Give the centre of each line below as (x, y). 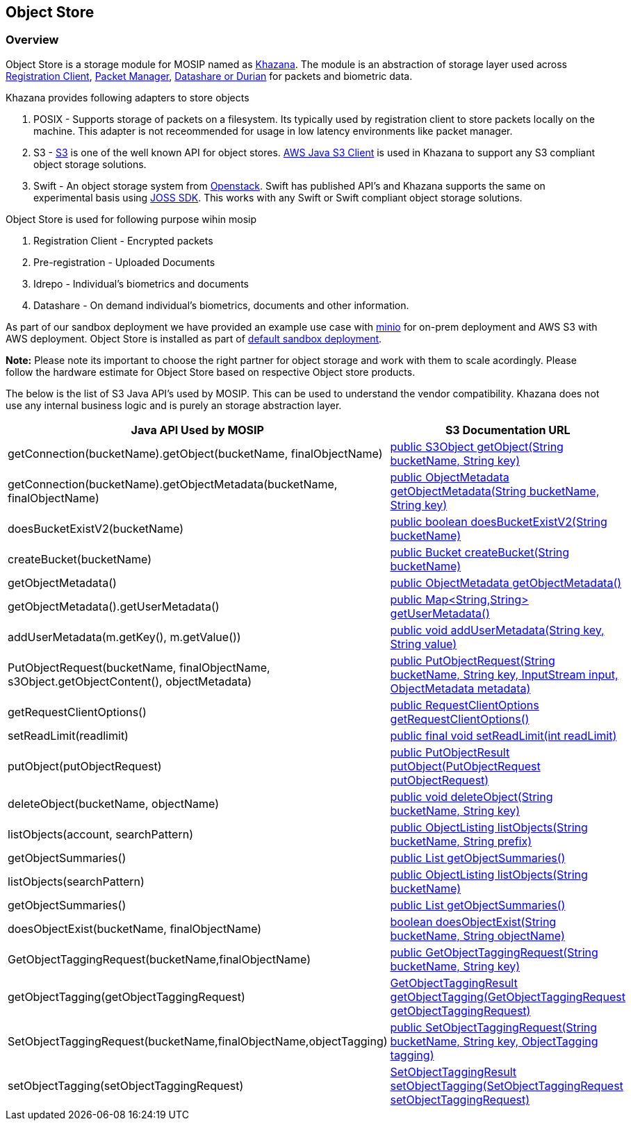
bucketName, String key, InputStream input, (504, 674)
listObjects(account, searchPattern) (100, 834)
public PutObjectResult (450, 752)
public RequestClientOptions (465, 705)
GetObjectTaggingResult (454, 983)
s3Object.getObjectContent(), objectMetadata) (130, 681)
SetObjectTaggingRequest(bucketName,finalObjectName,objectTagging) (198, 1041)
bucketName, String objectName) (477, 935)
